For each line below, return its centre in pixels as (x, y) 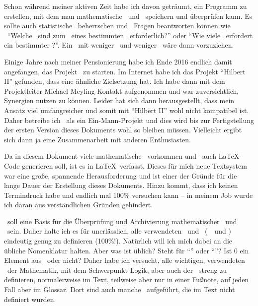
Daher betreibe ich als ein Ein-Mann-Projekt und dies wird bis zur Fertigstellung (129, 120)
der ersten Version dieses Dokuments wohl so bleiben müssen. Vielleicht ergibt (123, 130)
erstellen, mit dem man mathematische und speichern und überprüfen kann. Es (128, 16)
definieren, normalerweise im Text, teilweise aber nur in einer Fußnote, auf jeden (127, 279)
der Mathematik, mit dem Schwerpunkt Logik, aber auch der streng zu (117, 270)
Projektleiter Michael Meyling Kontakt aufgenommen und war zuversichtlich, (122, 91)
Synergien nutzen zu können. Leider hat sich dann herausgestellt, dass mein (119, 100)
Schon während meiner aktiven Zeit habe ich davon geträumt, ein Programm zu (126, 6)
